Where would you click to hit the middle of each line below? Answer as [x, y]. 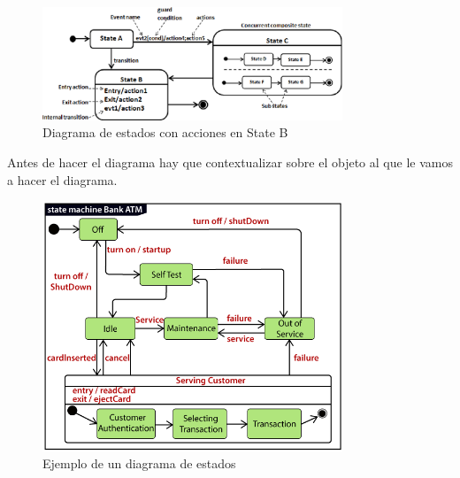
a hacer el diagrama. [62, 179]
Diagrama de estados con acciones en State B [165, 132]
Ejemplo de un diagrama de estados [139, 463]
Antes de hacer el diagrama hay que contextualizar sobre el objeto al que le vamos [230, 162]
